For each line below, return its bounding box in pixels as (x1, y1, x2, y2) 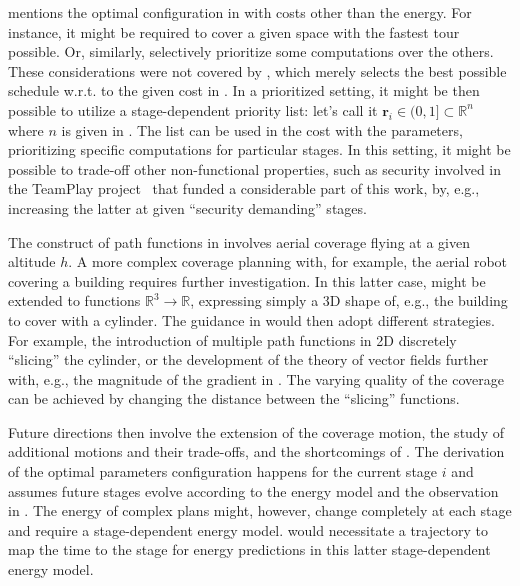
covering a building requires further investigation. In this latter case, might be (8, 270, 486, 291)
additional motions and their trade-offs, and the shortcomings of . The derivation (8, 441, 505, 462)
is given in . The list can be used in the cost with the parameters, (61, 119, 463, 140)
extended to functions (8, 290, 141, 311)
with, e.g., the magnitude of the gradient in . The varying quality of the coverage (8, 368, 504, 389)
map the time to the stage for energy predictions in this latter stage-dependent (8, 539, 491, 560)
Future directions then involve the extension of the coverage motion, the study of (8, 421, 504, 442)
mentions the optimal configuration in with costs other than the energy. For (8, 2, 472, 22)
